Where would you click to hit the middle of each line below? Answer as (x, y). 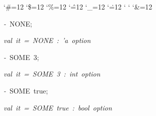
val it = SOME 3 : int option (52, 74)
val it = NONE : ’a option (47, 40)
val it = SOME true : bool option (58, 107)
